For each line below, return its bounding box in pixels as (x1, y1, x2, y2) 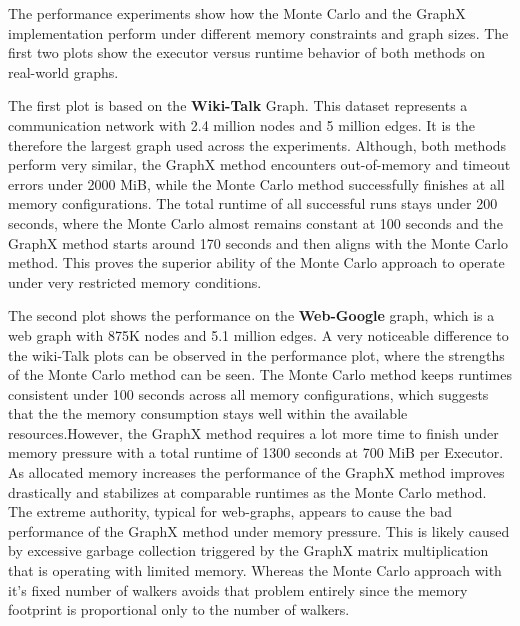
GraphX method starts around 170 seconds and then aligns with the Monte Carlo (8, 232, 508, 253)
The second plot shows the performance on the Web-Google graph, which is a (8, 305, 495, 326)
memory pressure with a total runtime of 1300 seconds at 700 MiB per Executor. (8, 442, 504, 463)
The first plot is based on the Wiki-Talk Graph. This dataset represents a (8, 95, 468, 116)
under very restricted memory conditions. (8, 271, 262, 292)
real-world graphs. (8, 61, 119, 82)
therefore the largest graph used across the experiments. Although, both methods (8, 134, 507, 155)
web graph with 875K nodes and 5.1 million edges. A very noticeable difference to (8, 324, 509, 345)
